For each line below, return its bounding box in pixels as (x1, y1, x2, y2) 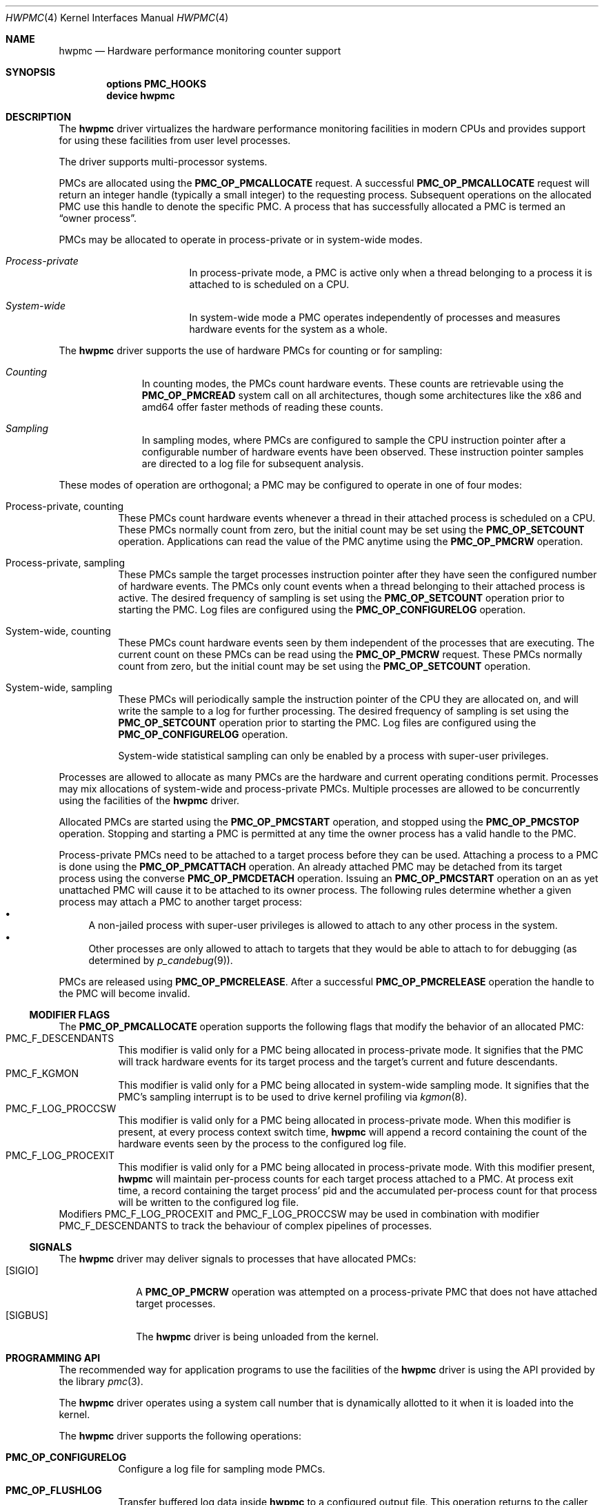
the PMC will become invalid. (59, 987, 190, 999)
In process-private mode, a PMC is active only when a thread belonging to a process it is (189, 267, 592, 278)
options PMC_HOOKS (106, 78, 207, 90)
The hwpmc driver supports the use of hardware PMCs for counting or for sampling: (59, 345, 443, 356)
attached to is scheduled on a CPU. (189, 278, 350, 290)
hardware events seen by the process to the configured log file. (118, 1138, 407, 1149)
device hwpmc (106, 90, 175, 101)
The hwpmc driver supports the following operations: (59, 1430, 302, 1442)
